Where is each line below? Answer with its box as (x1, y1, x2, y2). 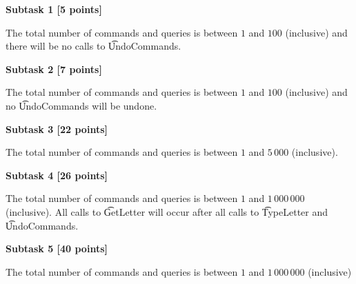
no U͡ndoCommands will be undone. (6, 98, 157, 112)
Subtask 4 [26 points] (6, 168, 108, 182)
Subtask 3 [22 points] (6, 121, 108, 136)
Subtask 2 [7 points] (6, 61, 102, 76)
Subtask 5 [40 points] (6, 241, 108, 256)
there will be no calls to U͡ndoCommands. (6, 39, 181, 53)
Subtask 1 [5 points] (6, 2, 102, 16)
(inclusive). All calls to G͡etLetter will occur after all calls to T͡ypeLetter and (6, 204, 328, 219)
